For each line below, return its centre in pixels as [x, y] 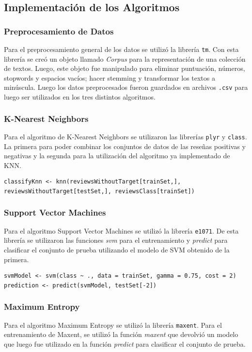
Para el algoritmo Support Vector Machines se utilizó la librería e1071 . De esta [121, 230]
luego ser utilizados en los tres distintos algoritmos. [80, 97]
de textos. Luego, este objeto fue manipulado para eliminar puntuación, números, [125, 68]
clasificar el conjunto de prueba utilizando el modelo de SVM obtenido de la [117, 250]
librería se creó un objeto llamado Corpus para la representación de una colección [125, 59]
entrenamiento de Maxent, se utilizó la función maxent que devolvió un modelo [121, 334]
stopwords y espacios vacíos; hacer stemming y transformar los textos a [110, 77]
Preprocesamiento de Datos [59, 31]
